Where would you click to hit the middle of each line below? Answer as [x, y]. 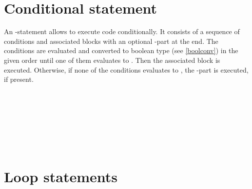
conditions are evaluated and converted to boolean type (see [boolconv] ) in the [121, 50]
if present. [19, 79]
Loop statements [61, 177]
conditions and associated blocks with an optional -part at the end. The [111, 41]
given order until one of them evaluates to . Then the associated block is [112, 60]
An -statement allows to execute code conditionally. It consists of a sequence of [122, 31]
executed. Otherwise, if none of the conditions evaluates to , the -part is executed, [126, 69]
